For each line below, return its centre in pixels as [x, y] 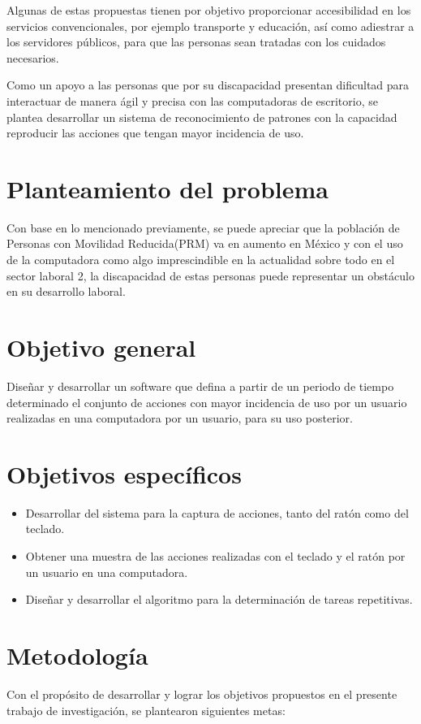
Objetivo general [101, 347]
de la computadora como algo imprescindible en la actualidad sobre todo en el [201, 260]
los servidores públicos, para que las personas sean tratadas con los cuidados [196, 42]
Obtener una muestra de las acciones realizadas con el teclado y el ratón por [215, 556]
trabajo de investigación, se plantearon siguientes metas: [146, 710]
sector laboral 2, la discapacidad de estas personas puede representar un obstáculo [210, 275]
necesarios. [33, 57]
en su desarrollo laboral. [66, 291]
